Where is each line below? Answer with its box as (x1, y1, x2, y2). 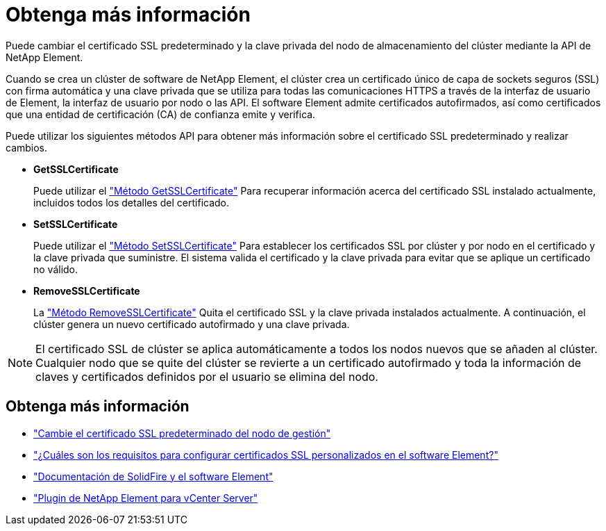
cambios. (6, 141, 48, 154)
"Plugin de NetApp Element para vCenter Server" (33, 491, 258, 504)
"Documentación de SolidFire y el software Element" (33, 470, 273, 482)
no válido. (33, 263, 78, 275)
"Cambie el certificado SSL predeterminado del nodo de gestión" (33, 427, 331, 439)
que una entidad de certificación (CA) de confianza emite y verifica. (6, 108, 316, 120)
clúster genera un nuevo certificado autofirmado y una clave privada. (33, 318, 350, 330)
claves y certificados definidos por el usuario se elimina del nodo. (35, 369, 378, 384)
